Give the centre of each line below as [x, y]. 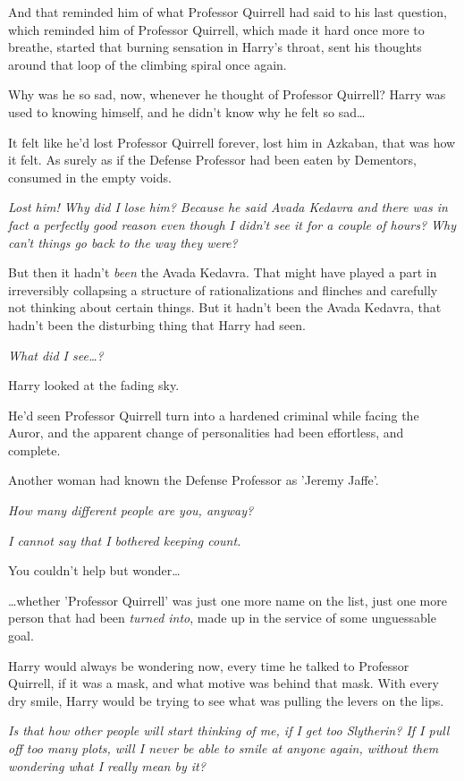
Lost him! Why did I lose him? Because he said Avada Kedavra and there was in [228, 207]
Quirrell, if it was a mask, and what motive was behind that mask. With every [224, 683]
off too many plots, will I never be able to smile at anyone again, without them [224, 748]
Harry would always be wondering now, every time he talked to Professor [209, 665]
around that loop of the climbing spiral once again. [148, 64]
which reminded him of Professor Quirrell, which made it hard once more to [216, 29]
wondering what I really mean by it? [107, 765]
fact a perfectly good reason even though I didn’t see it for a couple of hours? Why [232, 224]
